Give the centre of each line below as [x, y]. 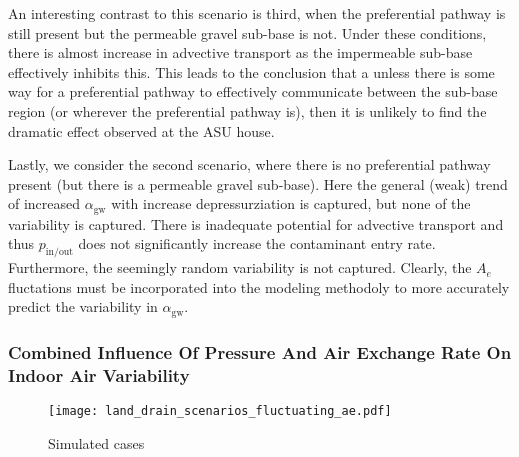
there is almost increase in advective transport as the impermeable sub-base [240, 52]
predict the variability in [83, 306]
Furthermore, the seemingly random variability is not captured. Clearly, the [240, 267]
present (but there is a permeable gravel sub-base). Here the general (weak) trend [258, 183]
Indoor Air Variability [99, 374]
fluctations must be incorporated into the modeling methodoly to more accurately [259, 286]
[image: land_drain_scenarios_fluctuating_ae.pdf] [220, 410]
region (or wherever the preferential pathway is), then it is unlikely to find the [247, 110]
